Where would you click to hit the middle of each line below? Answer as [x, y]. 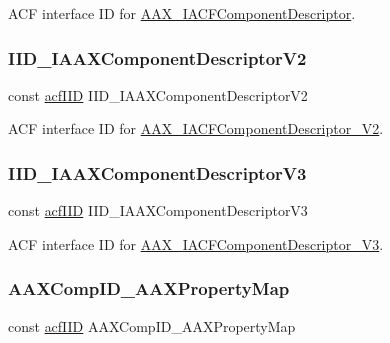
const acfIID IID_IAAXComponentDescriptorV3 [158, 210]
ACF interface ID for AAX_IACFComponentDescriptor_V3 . [196, 243]
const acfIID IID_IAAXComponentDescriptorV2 [158, 94]
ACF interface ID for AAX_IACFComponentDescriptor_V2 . [196, 128]
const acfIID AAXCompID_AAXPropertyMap [152, 325]
